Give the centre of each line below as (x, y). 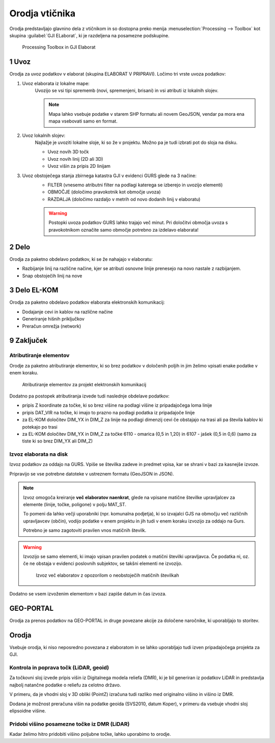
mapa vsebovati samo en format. (83, 121)
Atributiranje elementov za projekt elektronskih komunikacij (84, 384)
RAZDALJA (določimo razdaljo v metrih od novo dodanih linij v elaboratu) (124, 199)
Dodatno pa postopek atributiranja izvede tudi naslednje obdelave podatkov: (90, 396)
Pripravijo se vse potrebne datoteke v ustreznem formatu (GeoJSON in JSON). (92, 474)
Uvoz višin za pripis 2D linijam (79, 166)
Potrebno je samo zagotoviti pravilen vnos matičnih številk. (85, 530)
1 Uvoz (20, 62)
